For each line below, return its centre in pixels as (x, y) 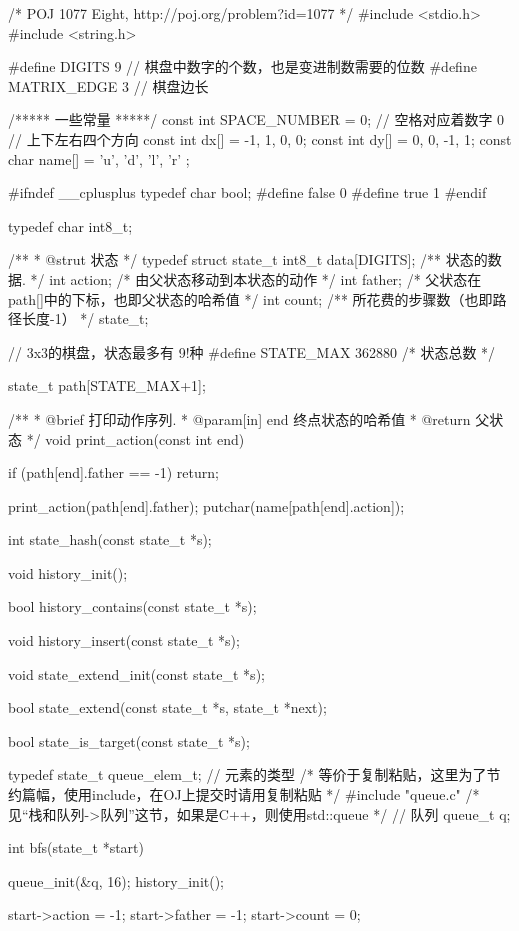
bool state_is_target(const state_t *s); (129, 740)
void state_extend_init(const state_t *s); (136, 673)
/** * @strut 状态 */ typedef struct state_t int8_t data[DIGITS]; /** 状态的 (248, 259)
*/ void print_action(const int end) (135, 438)
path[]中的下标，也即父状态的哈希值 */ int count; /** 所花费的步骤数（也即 (250, 298)
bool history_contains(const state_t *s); (132, 606)
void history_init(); (68, 572)
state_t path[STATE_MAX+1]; (107, 385)
